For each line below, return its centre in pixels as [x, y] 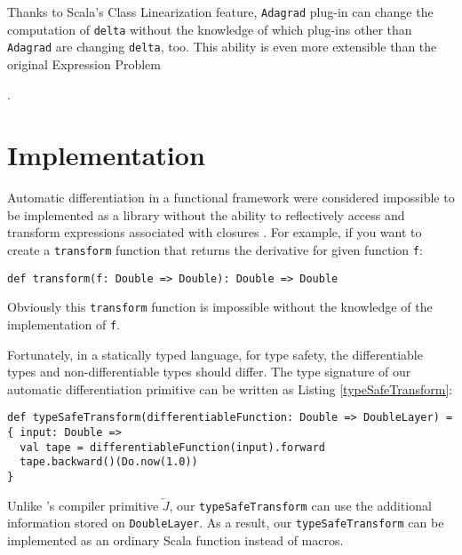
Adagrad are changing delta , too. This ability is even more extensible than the [222, 47]
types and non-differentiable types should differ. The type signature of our [209, 372]
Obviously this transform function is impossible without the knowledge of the [220, 307]
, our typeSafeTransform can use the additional [300, 505]
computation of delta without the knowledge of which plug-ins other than [210, 29]
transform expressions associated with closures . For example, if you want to [215, 232]
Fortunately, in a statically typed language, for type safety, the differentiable [215, 354]
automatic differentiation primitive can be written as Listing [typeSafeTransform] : [230, 388]
